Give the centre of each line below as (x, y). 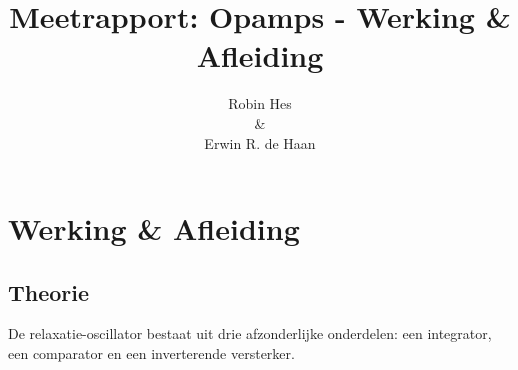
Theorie (49, 291)
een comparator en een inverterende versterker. (151, 353)
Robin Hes (260, 103)
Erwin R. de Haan (260, 142)
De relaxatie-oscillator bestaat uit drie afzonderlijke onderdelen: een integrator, (250, 333)
